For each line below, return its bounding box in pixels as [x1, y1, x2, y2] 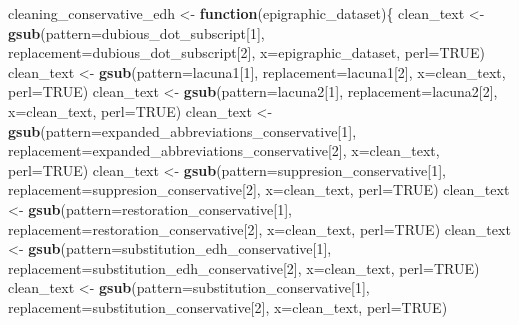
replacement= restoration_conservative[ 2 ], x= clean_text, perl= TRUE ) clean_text [8, 218, 511, 239]
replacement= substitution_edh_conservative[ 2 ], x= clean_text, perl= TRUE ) [8, 257, 480, 278]
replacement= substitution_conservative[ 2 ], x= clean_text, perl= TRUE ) [8, 296, 448, 317]
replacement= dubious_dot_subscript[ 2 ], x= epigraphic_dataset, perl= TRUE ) [8, 42, 485, 63]
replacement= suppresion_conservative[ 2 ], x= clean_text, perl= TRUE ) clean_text [8, 179, 510, 200]
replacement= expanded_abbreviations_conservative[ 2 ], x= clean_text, [8, 140, 440, 161]
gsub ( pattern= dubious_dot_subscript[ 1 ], [8, 22, 265, 43]
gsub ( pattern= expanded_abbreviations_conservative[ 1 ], [8, 120, 357, 141]
